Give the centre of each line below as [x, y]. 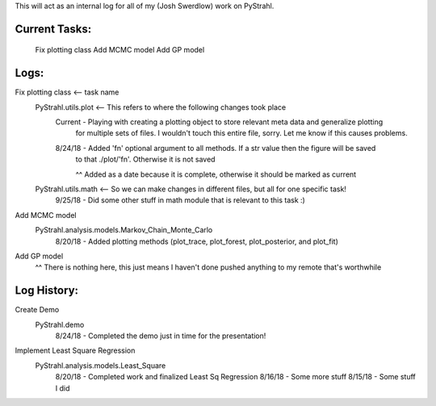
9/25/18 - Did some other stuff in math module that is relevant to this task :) [180, 200]
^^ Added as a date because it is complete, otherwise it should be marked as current [216, 174]
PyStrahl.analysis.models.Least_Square [101, 365]
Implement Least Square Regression [75, 350]
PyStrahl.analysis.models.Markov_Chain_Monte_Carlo [124, 230]
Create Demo [37, 310]
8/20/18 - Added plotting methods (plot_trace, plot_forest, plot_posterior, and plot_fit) [197, 241]
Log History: [47, 291]
